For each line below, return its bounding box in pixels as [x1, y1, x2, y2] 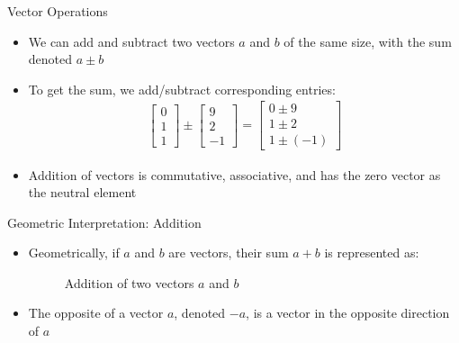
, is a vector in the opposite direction [246, 303, 450, 322]
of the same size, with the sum [283, 32, 452, 50]
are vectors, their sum [168, 243, 289, 262]
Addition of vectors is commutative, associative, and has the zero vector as [28, 165, 441, 184]
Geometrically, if [28, 243, 120, 262]
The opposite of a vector [28, 303, 164, 322]
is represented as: [324, 243, 419, 262]
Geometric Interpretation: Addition [7, 212, 202, 231]
